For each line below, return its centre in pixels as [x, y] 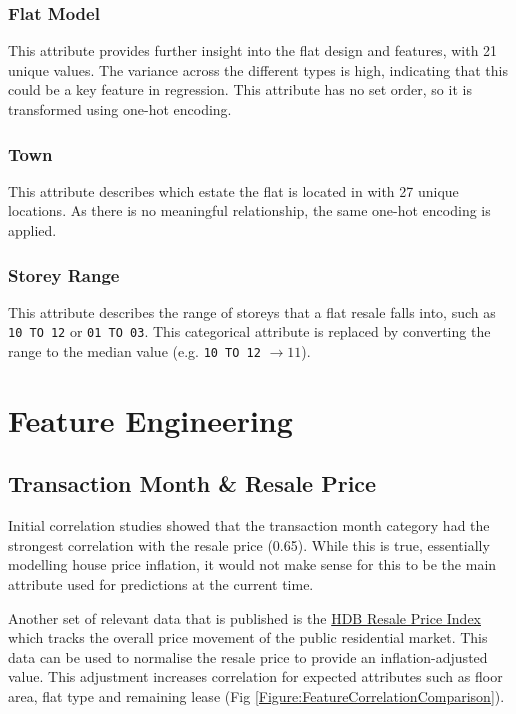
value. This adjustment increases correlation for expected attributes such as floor [255, 676]
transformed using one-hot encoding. [120, 109]
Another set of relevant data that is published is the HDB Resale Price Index [244, 617]
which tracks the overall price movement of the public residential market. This [248, 637]
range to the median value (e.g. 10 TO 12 [134, 351]
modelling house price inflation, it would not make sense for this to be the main [252, 564]
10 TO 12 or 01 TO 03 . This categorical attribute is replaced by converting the [249, 331]
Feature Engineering [150, 419]
